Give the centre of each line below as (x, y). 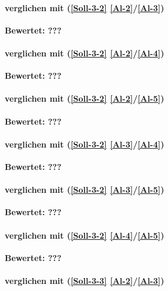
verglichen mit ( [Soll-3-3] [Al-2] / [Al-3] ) (85, 280)
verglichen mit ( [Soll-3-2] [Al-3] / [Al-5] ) (85, 190)
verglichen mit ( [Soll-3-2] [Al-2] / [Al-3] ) (85, 7)
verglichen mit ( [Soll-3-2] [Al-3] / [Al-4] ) (85, 144)
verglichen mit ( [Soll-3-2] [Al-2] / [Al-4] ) (85, 53)
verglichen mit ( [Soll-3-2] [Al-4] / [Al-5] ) (85, 235)
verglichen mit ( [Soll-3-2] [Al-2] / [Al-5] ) (85, 98)
